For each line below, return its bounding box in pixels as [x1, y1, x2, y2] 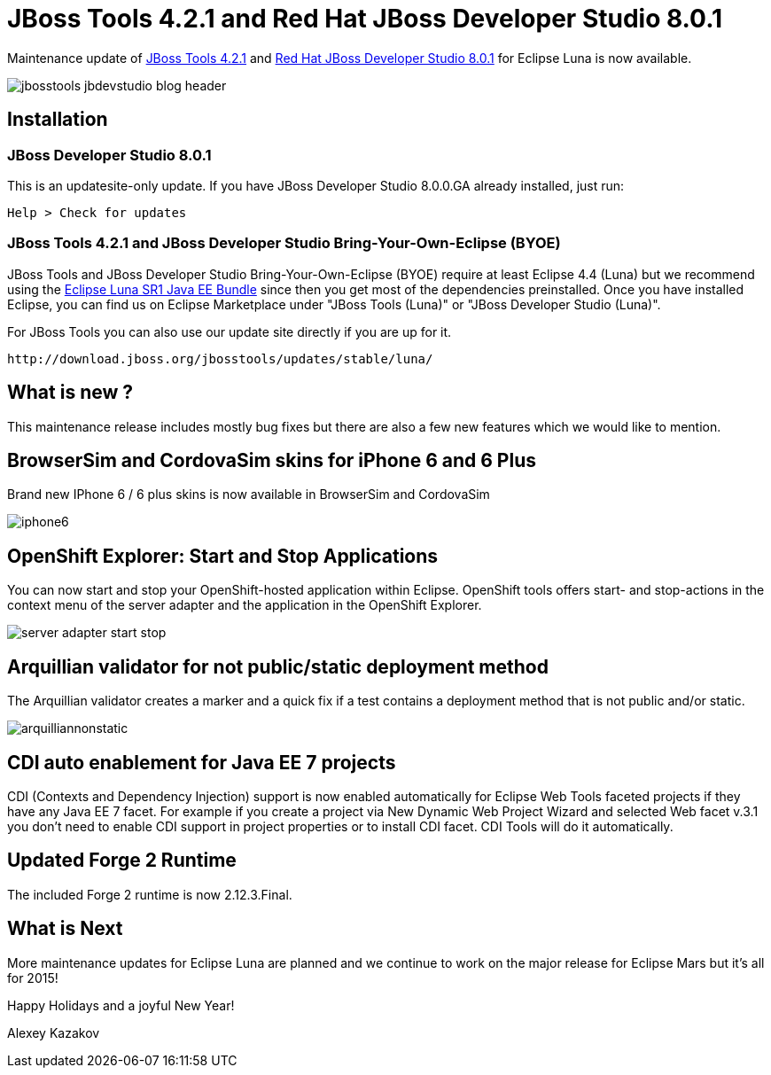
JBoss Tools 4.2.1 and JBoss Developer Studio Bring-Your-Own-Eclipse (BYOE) [7, 234, 561, 253]
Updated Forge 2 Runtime [7, 849, 237, 872]
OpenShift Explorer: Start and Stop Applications [7, 544, 439, 567]
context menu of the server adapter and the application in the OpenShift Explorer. [7, 597, 482, 613]
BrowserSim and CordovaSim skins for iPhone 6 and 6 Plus [7, 448, 536, 471]
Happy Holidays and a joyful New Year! [7, 997, 235, 1013]
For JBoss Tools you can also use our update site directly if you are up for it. [7, 323, 452, 339]
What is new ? [7, 381, 134, 404]
